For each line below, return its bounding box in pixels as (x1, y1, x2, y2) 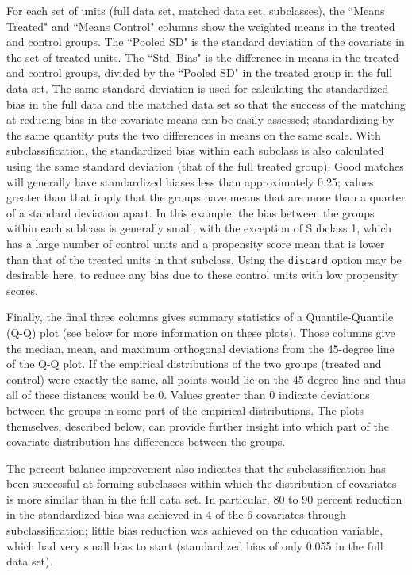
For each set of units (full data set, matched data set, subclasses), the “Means (6, 2, 385, 18)
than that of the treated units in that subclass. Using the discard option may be (6, 251, 402, 267)
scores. (6, 282, 38, 298)
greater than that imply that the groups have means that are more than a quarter (6, 189, 406, 205)
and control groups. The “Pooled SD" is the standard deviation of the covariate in (6, 33, 405, 50)
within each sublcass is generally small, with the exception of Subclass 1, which (6, 220, 392, 236)
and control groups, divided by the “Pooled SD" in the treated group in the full (6, 64, 393, 81)
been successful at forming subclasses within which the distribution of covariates (6, 475, 397, 492)
